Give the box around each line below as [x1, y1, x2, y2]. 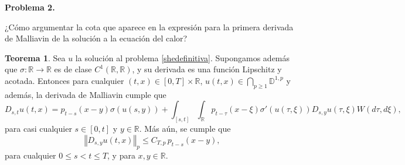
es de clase [54, 63, 92, 75]
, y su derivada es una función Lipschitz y [132, 63, 282, 75]
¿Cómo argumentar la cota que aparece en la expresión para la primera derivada [5, 20, 294, 33]
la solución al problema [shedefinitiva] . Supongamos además [75, 51, 290, 64]
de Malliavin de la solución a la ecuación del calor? [5, 32, 188, 44]
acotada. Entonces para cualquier [5, 74, 124, 86]
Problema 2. [5, 1, 55, 13]
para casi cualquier [5, 122, 72, 135]
